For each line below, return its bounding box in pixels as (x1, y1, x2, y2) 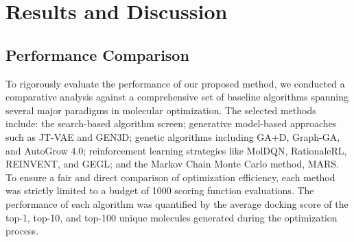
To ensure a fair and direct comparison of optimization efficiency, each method (5, 170, 335, 184)
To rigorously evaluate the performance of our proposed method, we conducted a (5, 76, 345, 90)
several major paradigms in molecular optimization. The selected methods (5, 103, 316, 117)
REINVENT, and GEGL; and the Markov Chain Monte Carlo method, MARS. (5, 157, 340, 171)
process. (5, 224, 39, 238)
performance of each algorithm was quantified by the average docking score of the (5, 196, 349, 211)
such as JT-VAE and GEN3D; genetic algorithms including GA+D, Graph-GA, (5, 129, 340, 144)
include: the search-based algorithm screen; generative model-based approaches (5, 116, 337, 131)
